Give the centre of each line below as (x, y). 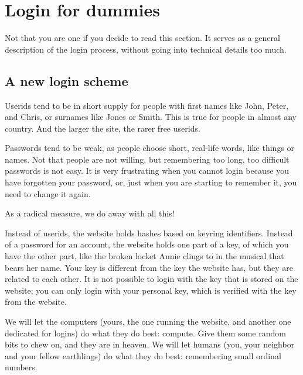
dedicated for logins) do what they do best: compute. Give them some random (145, 333)
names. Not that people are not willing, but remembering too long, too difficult (147, 159)
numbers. (21, 367)
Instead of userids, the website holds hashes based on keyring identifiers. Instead (149, 233)
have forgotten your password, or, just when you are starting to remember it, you (151, 182)
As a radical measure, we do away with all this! (90, 213)
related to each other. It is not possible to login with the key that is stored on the (151, 279)
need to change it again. (48, 193)
